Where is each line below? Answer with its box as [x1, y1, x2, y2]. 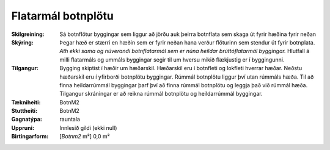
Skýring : [11, 38, 34, 46]
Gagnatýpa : [11, 116, 42, 123]
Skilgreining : [11, 30, 45, 38]
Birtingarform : [11, 133, 49, 140]
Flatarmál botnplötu [11, 9, 114, 23]
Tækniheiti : [11, 98, 41, 106]
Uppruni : [11, 124, 35, 131]
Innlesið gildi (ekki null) [59, 124, 117, 131]
